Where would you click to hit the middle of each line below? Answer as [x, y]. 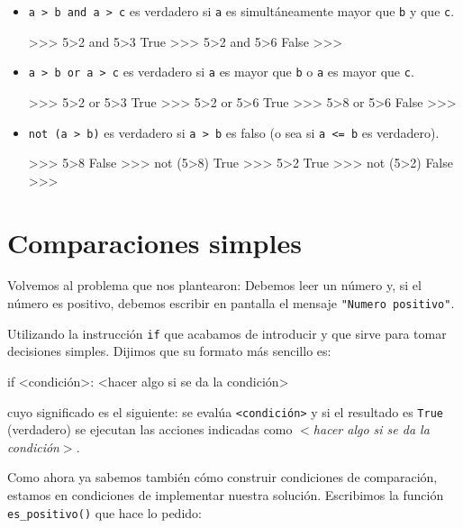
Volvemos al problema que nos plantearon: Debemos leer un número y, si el [214, 285]
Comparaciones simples [154, 242]
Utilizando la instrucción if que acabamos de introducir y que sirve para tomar [227, 333]
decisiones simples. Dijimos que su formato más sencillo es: [169, 351]
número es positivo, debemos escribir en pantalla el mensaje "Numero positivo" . [231, 303]
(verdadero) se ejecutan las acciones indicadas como [150, 429]
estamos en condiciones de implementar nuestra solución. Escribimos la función [226, 495]
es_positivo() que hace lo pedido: [104, 512]
